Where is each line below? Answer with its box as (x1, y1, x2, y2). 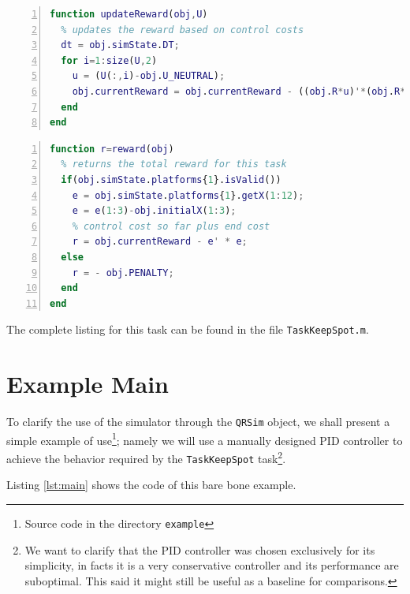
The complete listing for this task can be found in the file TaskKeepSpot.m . (6, 321, 369, 338)
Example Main (6, 368, 169, 400)
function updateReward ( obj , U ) (50, 9, 208, 20)
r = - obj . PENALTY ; (72, 267, 174, 278)
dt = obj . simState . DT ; (61, 39, 180, 51)
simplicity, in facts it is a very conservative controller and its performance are (24, 557, 399, 573)
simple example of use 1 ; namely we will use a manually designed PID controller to (6, 429, 403, 448)
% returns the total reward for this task (61, 159, 287, 170)
